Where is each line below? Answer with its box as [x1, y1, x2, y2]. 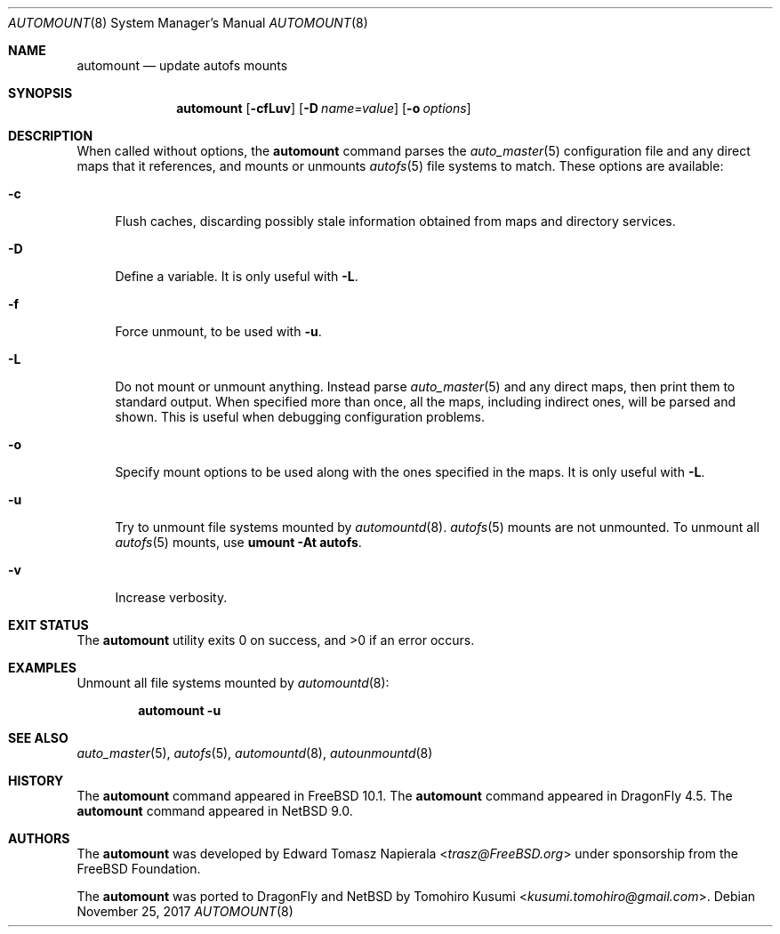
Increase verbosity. [115, 590, 228, 605]
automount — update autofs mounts [76, 58, 288, 73]
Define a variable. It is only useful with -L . [115, 269, 358, 284]
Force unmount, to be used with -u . [115, 324, 322, 339]
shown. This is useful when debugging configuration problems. [115, 409, 485, 424]
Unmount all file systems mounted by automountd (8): [76, 675, 390, 690]
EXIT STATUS [8, 617, 89, 632]
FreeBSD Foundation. [76, 861, 201, 876]
